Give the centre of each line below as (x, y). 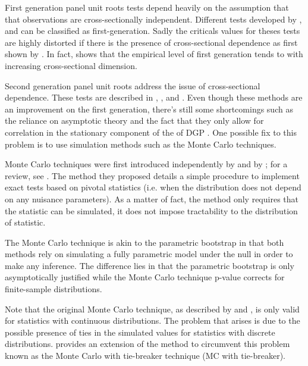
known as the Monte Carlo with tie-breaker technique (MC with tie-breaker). (145, 356)
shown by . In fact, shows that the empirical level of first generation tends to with (154, 54)
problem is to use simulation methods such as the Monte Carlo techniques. (141, 144)
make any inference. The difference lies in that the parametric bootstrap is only (150, 265)
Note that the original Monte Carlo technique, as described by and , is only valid (152, 309)
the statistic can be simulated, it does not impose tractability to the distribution (151, 210)
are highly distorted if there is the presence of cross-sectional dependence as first (151, 42)
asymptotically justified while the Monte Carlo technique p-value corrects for (145, 277)
